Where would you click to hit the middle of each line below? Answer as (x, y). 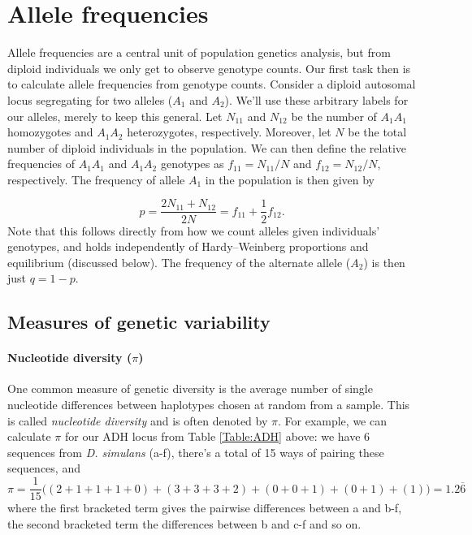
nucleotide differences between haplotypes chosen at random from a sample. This (209, 405)
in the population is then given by (290, 179)
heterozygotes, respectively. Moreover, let (229, 132)
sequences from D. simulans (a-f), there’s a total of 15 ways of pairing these (196, 452)
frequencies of (41, 164)
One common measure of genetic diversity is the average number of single (190, 388)
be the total (377, 132)
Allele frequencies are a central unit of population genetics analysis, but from (199, 52)
